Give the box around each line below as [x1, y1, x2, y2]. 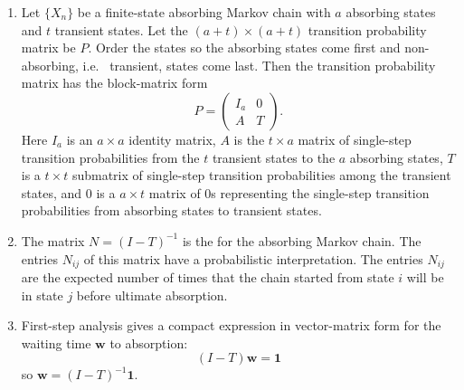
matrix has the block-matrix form [21, 73, 208, 92]
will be [406, 267, 444, 286]
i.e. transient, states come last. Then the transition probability [82, 55, 436, 74]
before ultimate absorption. [76, 285, 228, 304]
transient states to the [212, 147, 336, 166]
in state [21, 285, 63, 304]
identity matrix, [128, 129, 216, 148]
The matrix [21, 231, 85, 250]
